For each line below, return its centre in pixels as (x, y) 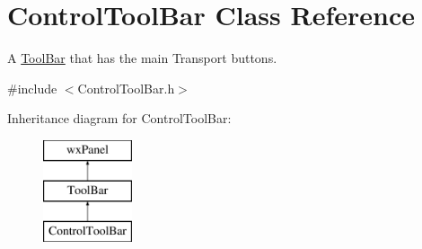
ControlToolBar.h (126, 88)
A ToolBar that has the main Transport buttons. (142, 58)
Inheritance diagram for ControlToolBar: (119, 118)
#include (32, 88)
